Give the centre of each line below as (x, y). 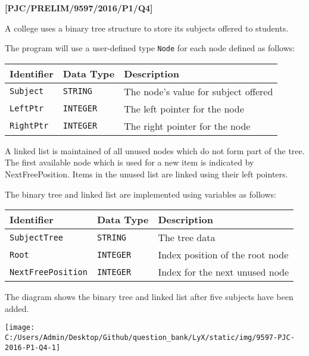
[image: (20, 328)
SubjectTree (37, 237)
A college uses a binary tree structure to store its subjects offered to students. (147, 28)
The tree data (187, 238)
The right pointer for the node (187, 126)
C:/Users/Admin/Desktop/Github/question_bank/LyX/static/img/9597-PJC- (150, 338)
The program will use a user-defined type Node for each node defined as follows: (150, 48)
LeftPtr (27, 109)
